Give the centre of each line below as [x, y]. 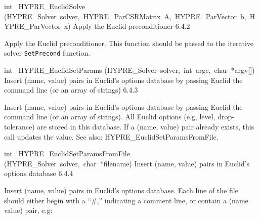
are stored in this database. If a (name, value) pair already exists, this [146, 126]
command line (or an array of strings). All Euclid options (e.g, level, [110, 117]
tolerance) [19, 126]
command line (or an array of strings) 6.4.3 [71, 90]
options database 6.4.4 [39, 173]
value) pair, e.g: [28, 210]
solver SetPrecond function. [47, 53]
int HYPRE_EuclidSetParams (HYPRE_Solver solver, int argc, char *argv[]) [129, 70]
